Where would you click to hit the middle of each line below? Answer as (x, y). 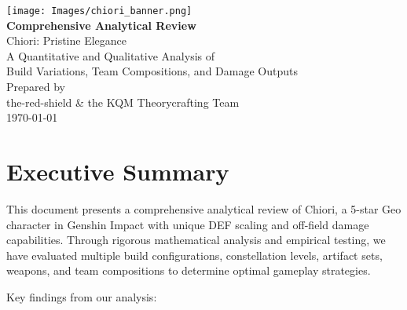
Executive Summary (118, 171)
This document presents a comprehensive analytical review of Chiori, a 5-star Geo (204, 208)
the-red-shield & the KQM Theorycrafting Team (123, 102)
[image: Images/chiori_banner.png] (99, 11)
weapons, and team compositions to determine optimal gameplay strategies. (189, 270)
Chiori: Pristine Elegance (67, 40)
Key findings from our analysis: (82, 296)
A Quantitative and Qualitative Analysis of (111, 55)
